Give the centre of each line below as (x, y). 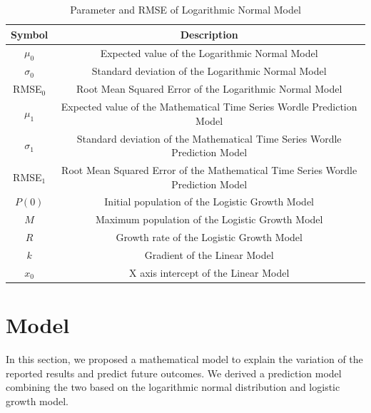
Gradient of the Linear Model (209, 255)
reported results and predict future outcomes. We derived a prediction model (174, 373)
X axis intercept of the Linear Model (209, 272)
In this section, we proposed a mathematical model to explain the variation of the (184, 359)
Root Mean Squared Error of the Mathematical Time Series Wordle (209, 170)
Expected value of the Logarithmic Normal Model (209, 53)
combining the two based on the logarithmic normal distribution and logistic (173, 387)
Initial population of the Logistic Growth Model (209, 202)
